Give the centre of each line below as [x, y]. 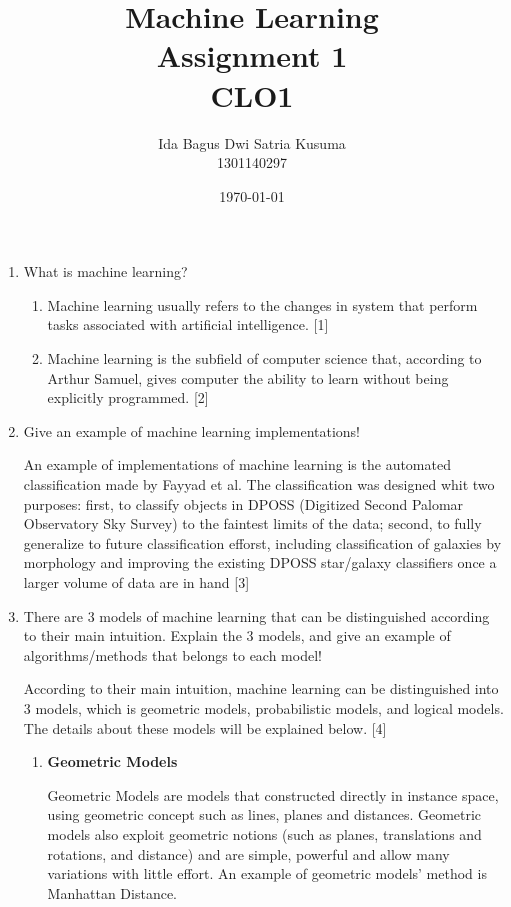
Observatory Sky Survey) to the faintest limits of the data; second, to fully [252, 523]
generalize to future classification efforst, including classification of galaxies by [262, 542]
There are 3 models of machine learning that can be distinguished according [256, 615]
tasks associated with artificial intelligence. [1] [188, 324]
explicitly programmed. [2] [128, 397]
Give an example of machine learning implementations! [192, 430]
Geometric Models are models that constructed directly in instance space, [273, 794]
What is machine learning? [105, 271]
